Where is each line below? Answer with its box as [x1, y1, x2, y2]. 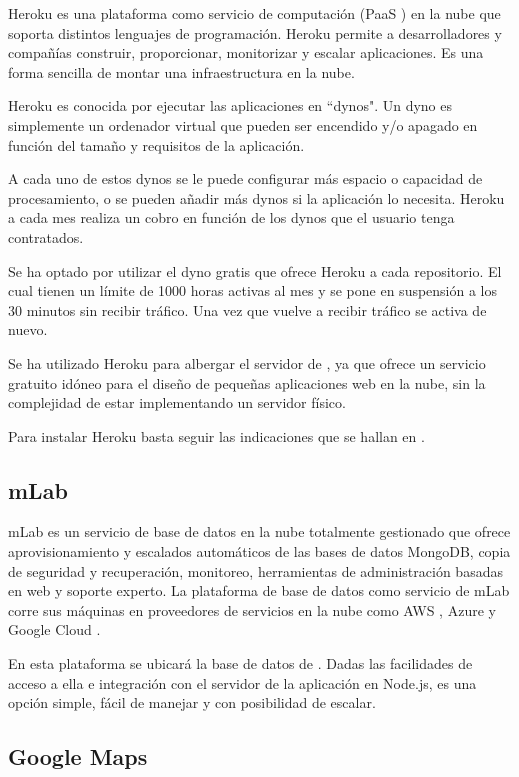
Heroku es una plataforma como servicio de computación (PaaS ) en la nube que [8, 3, 501, 23]
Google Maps [8, 741, 148, 772]
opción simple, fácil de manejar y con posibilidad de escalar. [8, 692, 376, 713]
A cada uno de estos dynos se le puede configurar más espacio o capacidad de [8, 168, 483, 189]
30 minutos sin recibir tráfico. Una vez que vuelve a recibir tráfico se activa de [8, 299, 487, 320]
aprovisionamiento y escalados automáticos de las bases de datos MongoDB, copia [8, 541, 511, 562]
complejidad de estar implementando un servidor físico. [8, 392, 346, 413]
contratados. [8, 226, 84, 247]
